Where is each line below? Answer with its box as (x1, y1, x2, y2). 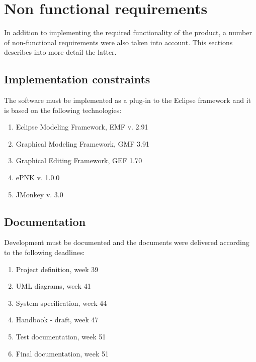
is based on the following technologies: (4, 104, 122, 115)
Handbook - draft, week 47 (16, 314, 99, 325)
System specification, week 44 (16, 297, 107, 308)
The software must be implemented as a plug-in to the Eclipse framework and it (4, 95, 251, 105)
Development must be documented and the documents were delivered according (4, 237, 249, 248)
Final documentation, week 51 (16, 348, 109, 358)
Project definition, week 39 (16, 264, 99, 274)
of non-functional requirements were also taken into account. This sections (4, 37, 233, 47)
